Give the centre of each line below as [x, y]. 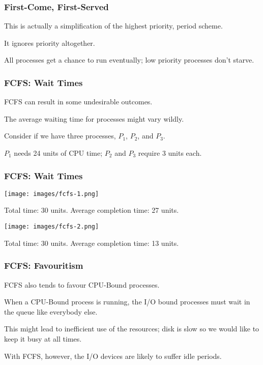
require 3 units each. [170, 153]
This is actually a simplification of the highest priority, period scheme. [113, 26]
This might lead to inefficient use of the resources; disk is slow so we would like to [132, 329]
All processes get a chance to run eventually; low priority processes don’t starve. [129, 60]
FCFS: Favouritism [44, 265]
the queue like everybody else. [51, 311]
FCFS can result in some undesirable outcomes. [78, 102]
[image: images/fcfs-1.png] [52, 194]
